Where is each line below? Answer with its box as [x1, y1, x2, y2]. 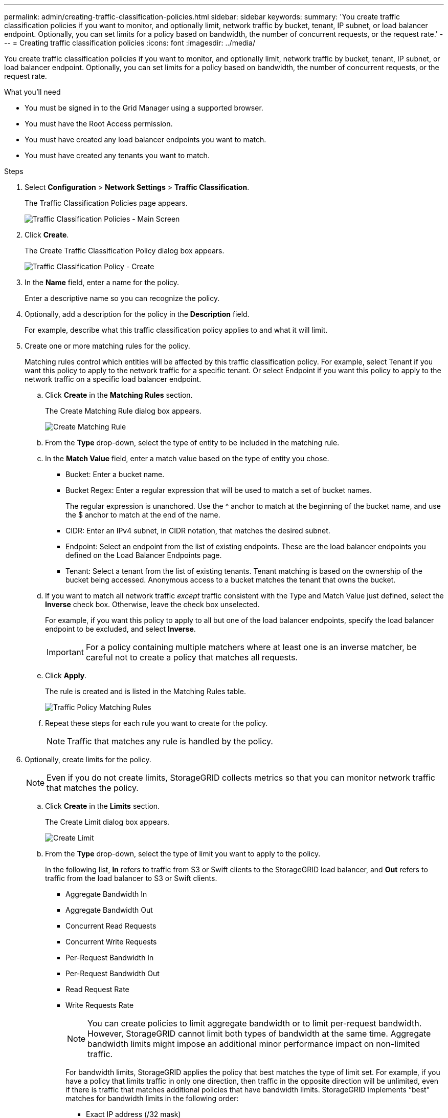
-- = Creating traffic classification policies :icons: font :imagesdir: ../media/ [4, 38, 255, 47]
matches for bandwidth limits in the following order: [65, 1094, 239, 1103]
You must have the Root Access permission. [25, 119, 173, 128]
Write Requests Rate [65, 1001, 134, 1009]
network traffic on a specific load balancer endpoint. [25, 375, 201, 383]
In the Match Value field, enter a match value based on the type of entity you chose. [45, 454, 329, 463]
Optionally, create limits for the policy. [25, 755, 151, 764]
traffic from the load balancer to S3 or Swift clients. [45, 874, 217, 883]
